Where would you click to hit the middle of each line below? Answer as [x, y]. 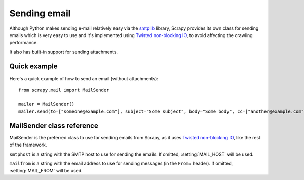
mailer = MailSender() [47, 104]
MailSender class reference [54, 126]
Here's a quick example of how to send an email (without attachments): [84, 78]
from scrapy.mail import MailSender [64, 90]
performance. [24, 43]
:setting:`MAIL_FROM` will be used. [46, 170]
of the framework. [28, 145]
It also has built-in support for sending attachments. [64, 52]
